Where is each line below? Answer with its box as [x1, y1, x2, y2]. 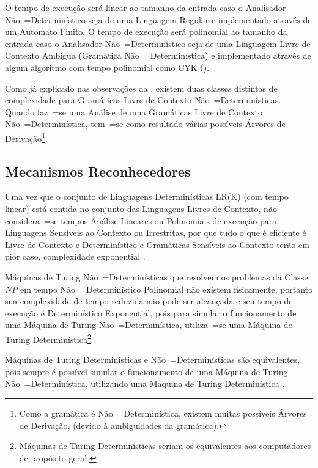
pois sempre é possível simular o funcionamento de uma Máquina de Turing [5, 365, 288, 378]
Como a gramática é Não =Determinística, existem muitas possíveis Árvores [19, 406, 307, 419]
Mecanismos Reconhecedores [5, 161, 191, 180]
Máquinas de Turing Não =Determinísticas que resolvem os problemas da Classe [5, 270, 308, 283]
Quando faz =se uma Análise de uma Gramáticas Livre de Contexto [5, 105, 262, 118]
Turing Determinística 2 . [5, 331, 97, 345]
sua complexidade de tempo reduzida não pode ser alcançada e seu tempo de [5, 294, 293, 307]
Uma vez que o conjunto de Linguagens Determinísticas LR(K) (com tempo [5, 190, 289, 203]
